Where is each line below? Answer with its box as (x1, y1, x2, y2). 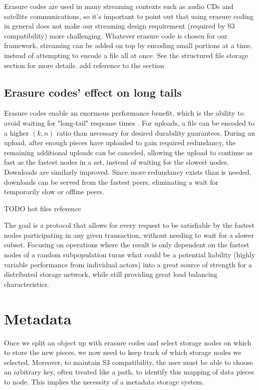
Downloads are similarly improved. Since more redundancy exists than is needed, (4, 166, 252, 177)
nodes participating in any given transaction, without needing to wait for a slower (4, 229, 254, 240)
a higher (4, 127, 29, 138)
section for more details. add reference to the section (4, 60, 164, 70)
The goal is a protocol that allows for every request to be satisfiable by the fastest (4, 220, 255, 230)
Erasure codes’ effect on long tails (4, 84, 182, 100)
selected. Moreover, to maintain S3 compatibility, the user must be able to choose (4, 356, 253, 367)
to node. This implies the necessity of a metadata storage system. (4, 376, 204, 386)
